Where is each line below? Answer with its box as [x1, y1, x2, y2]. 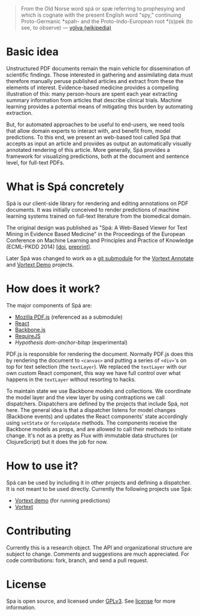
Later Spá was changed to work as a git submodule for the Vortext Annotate [6, 254, 194, 262]
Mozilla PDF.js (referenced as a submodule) [14, 313, 123, 321]
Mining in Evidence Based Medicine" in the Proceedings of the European [6, 230, 186, 237]
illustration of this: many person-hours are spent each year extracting [6, 90, 178, 97]
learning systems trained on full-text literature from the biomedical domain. [6, 212, 192, 219]
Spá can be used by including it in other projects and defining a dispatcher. [6, 478, 192, 486]
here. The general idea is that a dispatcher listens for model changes [6, 406, 176, 413]
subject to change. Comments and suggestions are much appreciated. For [6, 550, 190, 557]
